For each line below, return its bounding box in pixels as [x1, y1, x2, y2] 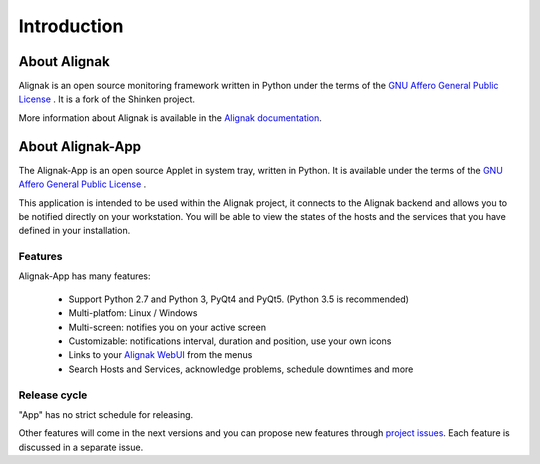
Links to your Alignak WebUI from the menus [68, 349, 253, 361]
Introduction [18, 15, 124, 37]
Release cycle [18, 388, 88, 402]
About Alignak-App [18, 138, 142, 155]
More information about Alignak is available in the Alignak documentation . [18, 111, 322, 124]
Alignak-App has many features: [18, 270, 151, 282]
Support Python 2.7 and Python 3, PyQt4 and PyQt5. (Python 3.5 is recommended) [68, 293, 410, 305]
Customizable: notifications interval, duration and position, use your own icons [68, 335, 392, 347]
